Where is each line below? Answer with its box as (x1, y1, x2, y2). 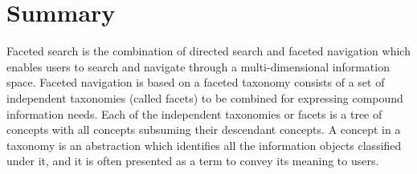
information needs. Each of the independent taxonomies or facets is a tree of (6, 105, 382, 122)
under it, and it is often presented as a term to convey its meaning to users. (6, 152, 379, 169)
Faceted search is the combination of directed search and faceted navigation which (6, 42, 411, 59)
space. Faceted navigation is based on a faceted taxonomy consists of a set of (6, 74, 385, 91)
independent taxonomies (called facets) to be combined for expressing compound (6, 89, 403, 106)
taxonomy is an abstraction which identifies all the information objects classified (6, 136, 402, 153)
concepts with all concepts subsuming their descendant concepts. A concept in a (6, 121, 401, 138)
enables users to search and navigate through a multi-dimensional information (6, 58, 390, 75)
